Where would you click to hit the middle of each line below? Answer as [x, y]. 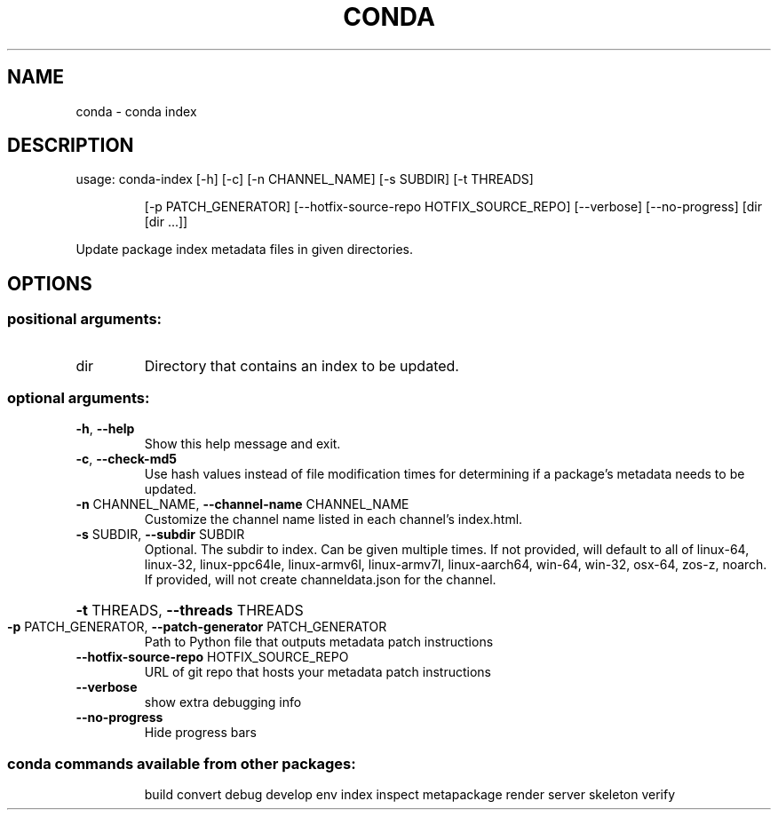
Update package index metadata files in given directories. [245, 250]
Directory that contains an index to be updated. [302, 365]
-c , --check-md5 [126, 459]
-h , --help [105, 429]
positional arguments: [85, 319]
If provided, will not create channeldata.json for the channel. [320, 580]
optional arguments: [79, 398]
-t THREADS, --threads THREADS [190, 611]
